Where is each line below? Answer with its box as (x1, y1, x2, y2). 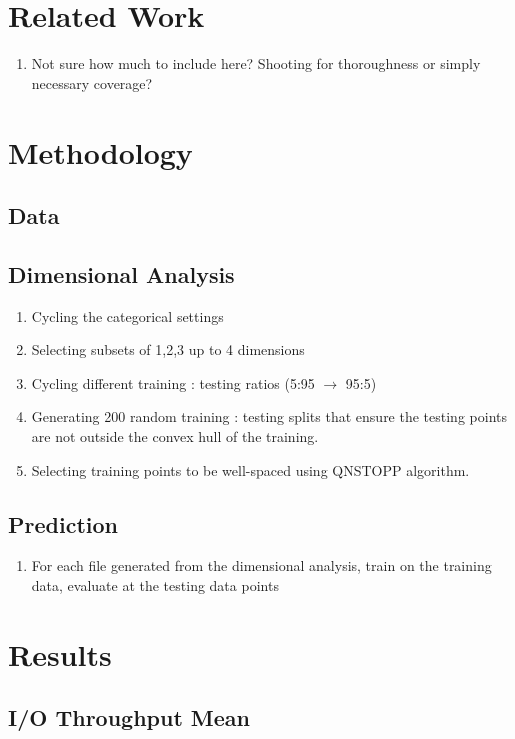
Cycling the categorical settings (31, 305, 224, 326)
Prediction (8, 508, 118, 539)
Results (8, 633, 112, 674)
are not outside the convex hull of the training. (31, 426, 319, 447)
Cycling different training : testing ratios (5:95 (31, 372, 315, 393)
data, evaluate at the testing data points (31, 575, 279, 596)
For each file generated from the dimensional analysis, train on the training (31, 555, 492, 576)
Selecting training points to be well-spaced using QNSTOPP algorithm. (31, 459, 470, 480)
